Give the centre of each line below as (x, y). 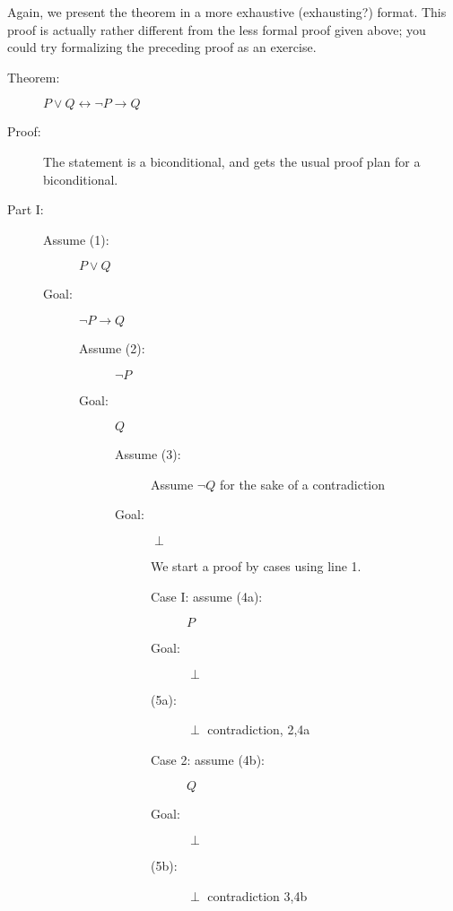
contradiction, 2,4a (259, 729)
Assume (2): (112, 347)
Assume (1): (76, 239)
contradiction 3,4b (257, 895)
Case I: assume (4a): (207, 596)
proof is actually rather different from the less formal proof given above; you (217, 29)
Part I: (26, 209)
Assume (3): (148, 454)
